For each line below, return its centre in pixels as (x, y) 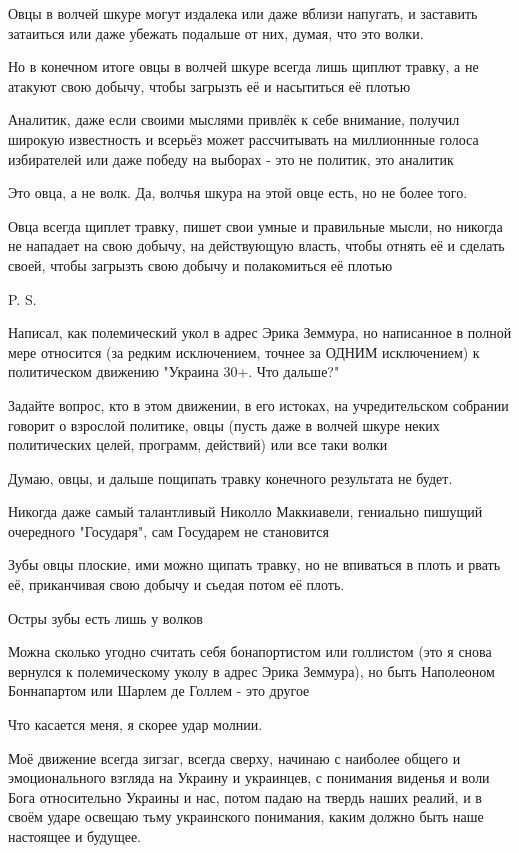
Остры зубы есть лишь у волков (105, 617)
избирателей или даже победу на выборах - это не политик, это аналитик (231, 158)
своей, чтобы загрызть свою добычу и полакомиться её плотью (200, 264)
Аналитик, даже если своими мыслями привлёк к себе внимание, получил (234, 119)
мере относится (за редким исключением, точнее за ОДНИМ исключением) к (244, 351)
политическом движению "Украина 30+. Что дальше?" (174, 371)
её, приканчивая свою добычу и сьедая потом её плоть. (176, 584)
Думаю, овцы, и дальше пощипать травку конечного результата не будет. (230, 477)
